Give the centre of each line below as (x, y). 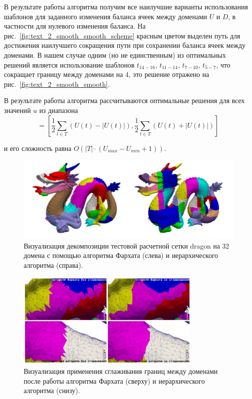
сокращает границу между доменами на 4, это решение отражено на (107, 74)
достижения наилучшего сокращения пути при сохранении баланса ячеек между (125, 45)
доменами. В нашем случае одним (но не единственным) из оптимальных (115, 54)
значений (18, 110)
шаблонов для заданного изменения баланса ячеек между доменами (106, 16)
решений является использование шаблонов (69, 64)
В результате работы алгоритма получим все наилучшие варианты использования (126, 6)
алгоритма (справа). (54, 265)
